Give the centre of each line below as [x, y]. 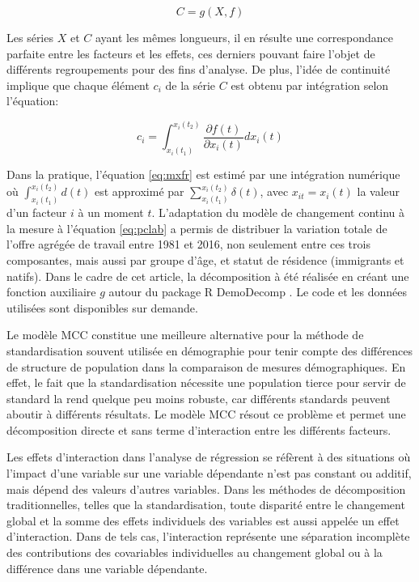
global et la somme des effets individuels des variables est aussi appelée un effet [203, 520]
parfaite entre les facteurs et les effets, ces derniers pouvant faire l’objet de [191, 53]
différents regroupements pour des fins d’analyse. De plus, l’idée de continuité [199, 69]
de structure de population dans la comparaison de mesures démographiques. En [206, 366]
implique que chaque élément [78, 85]
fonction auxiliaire [51, 292]
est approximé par [139, 191]
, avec [274, 191]
